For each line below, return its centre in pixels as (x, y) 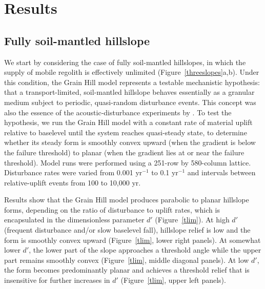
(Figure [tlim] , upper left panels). (173, 280)
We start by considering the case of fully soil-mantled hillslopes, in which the (125, 62)
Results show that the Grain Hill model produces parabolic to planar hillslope (127, 200)
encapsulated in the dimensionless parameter (74, 220)
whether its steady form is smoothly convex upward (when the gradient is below (130, 142)
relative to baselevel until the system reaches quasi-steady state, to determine (126, 132)
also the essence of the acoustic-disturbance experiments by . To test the (118, 112)
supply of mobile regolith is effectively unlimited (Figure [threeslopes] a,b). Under (132, 72)
